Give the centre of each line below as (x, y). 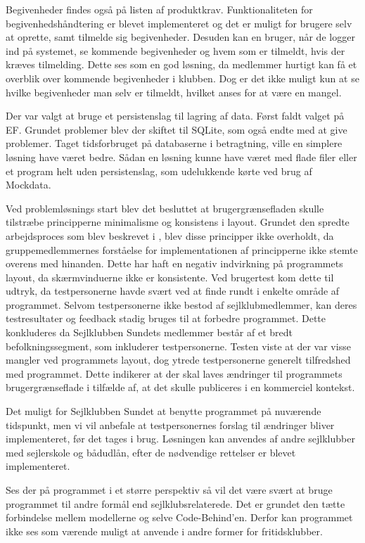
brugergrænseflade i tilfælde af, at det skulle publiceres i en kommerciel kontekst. (180, 387)
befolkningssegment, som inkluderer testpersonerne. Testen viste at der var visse (178, 346)
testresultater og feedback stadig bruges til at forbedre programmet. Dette (166, 318)
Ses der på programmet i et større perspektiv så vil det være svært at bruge (169, 490)
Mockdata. (28, 185)
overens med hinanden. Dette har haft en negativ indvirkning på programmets (174, 263)
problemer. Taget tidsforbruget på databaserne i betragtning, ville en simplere (174, 143)
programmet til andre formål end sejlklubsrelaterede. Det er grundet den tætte (175, 503)
